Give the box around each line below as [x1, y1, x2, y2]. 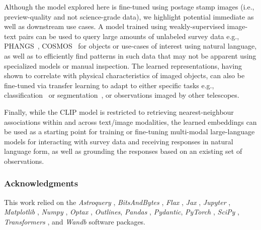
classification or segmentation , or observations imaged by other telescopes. [4, 90, 239, 100]
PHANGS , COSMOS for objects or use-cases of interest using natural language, [4, 41, 257, 51]
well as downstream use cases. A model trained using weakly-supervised [4, 21, 225, 32]
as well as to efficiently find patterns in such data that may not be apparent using [4, 50, 256, 61]
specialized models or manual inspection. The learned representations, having [4, 60, 242, 71]
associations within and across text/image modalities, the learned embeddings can [4, 116, 257, 127]
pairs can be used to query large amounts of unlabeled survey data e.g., [19, 31, 239, 41]
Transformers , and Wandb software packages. [4, 216, 146, 226]
